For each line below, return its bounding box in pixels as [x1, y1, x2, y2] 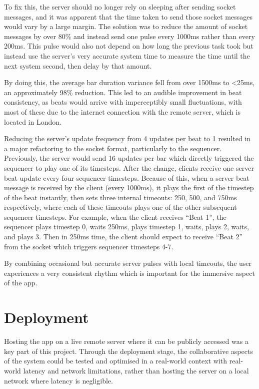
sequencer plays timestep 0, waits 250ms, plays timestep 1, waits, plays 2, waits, [4, 221, 249, 232]
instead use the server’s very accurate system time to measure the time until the [4, 50, 250, 61]
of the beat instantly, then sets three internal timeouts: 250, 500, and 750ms [4, 192, 237, 202]
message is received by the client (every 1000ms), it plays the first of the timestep [4, 182, 254, 193]
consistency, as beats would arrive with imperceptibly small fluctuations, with [4, 97, 242, 107]
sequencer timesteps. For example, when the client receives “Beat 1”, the [4, 211, 226, 222]
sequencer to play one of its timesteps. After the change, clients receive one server [4, 162, 254, 173]
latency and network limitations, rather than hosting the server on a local [23, 365, 249, 375]
